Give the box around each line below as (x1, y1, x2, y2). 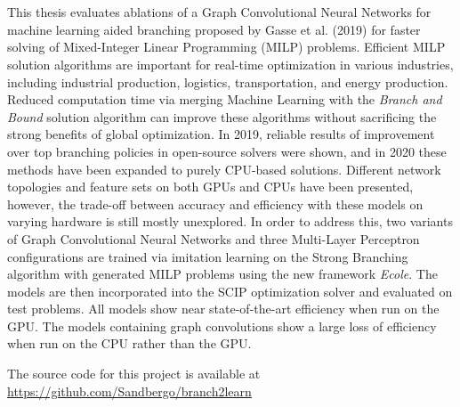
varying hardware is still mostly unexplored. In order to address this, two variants (7, 212, 453, 231)
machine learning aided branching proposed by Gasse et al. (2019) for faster (7, 20, 421, 38)
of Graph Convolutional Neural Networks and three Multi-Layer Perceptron (7, 229, 420, 248)
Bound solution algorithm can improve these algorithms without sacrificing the (7, 107, 437, 126)
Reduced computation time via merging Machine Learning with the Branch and (7, 90, 442, 109)
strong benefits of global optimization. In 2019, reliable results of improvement (7, 125, 435, 143)
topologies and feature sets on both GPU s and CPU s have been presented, (7, 177, 414, 196)
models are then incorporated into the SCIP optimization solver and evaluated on (7, 281, 453, 300)
